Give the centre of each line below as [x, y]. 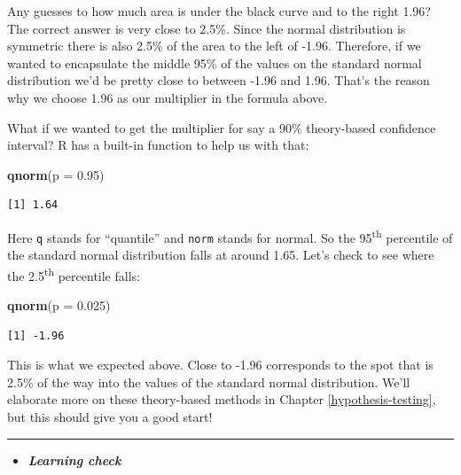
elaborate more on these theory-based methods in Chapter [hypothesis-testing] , [222, 399]
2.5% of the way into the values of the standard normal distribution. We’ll [209, 382]
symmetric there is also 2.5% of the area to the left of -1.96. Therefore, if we [214, 46]
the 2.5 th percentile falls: [74, 274]
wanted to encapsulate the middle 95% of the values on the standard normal [215, 62]
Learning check [74, 459]
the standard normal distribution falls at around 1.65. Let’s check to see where [221, 255]
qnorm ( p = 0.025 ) [59, 305]
